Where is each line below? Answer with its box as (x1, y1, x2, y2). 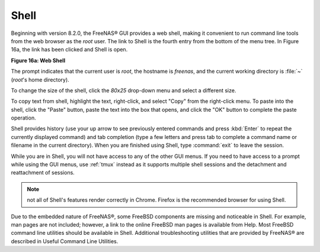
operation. (11, 114, 36, 121)
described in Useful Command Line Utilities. (11, 237, 119, 245)
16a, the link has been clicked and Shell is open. (11, 46, 128, 53)
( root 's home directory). (11, 76, 69, 83)
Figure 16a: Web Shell (11, 57, 65, 64)
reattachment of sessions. (11, 169, 75, 176)
